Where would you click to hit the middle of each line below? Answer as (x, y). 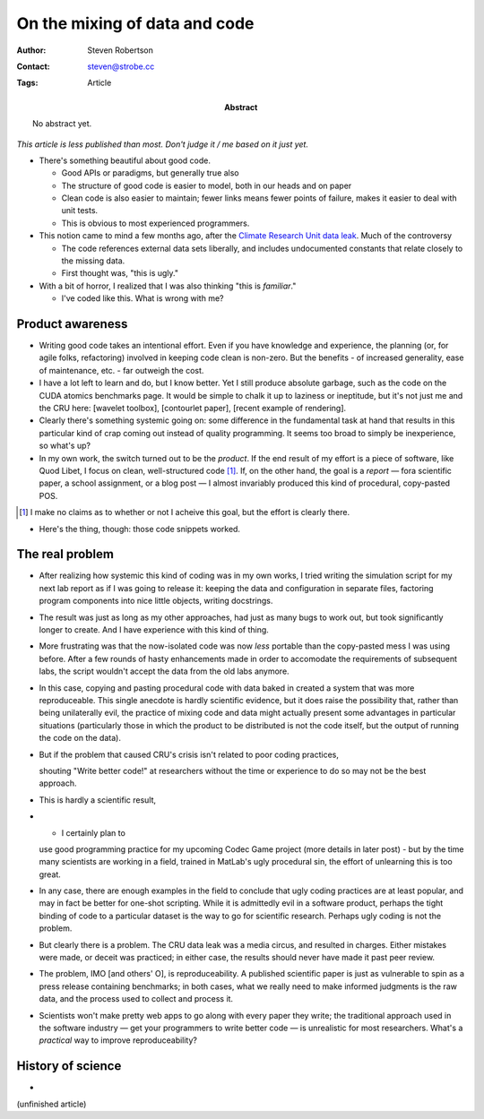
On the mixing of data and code (135, 23)
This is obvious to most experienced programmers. (156, 223)
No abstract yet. (62, 124)
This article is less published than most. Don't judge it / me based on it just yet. (163, 144)
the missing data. (93, 261)
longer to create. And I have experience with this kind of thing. (154, 630)
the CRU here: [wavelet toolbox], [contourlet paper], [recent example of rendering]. (193, 409)
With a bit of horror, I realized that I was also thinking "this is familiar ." (168, 286)
